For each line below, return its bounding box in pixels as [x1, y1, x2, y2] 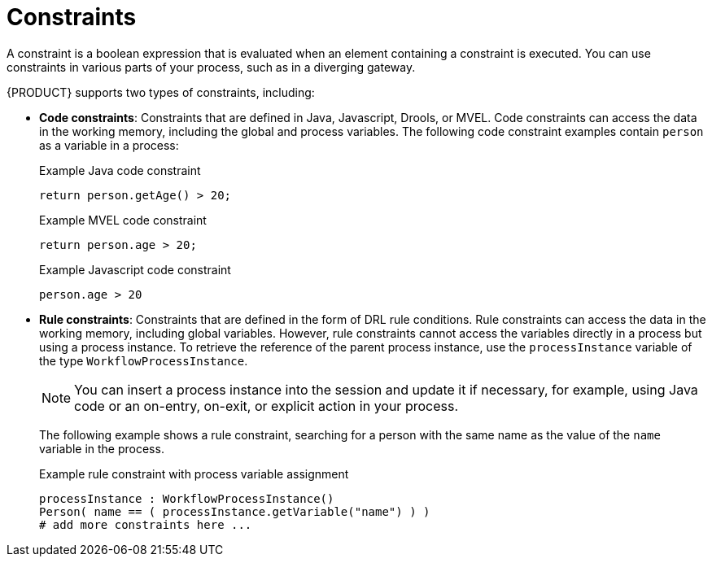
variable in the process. [39, 441, 164, 456]
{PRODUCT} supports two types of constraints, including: [7, 85, 315, 99]
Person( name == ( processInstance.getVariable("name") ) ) [39, 504, 430, 518]
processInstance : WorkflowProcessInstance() [39, 491, 334, 505]
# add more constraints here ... [39, 517, 252, 531]
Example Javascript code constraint [39, 262, 231, 277]
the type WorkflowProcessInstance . [39, 353, 248, 368]
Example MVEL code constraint [39, 212, 207, 227]
